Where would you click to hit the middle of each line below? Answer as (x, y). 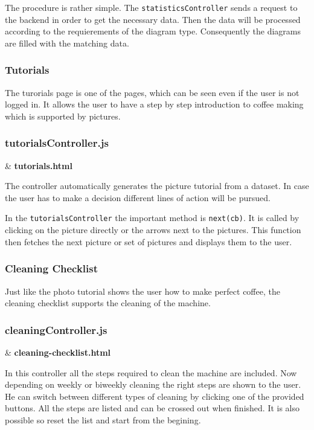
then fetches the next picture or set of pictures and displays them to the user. (149, 241)
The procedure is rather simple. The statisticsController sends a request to (151, 7)
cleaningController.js (56, 329)
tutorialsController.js (57, 143)
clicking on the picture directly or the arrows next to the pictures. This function (153, 230)
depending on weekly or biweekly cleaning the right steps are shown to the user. (153, 384)
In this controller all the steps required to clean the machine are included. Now (151, 372)
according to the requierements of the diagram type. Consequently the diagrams (153, 31)
